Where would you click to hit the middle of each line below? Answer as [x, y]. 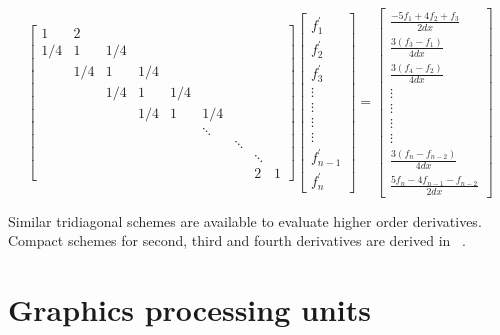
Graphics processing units [189, 309]
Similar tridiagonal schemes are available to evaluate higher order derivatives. [245, 220]
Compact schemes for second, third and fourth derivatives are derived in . [237, 240]
